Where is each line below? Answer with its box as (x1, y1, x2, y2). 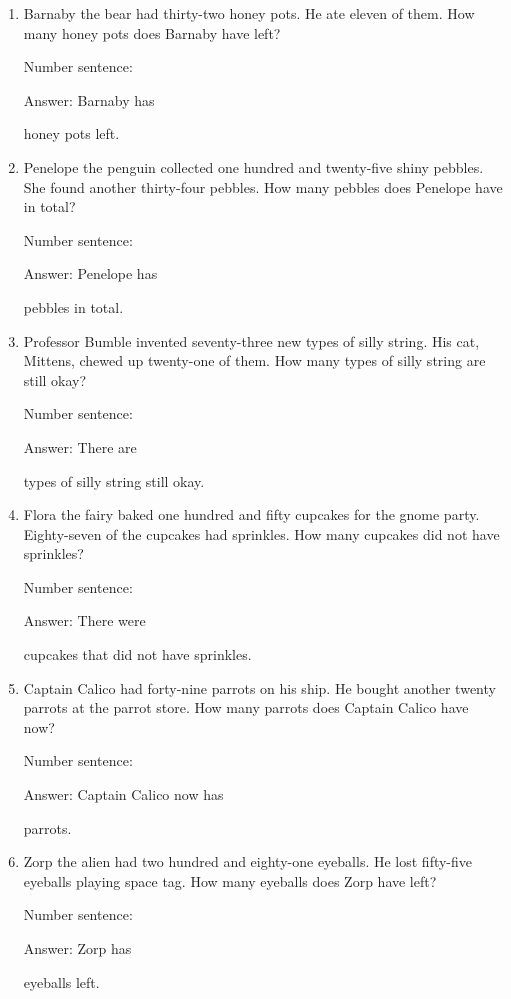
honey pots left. (23, 123, 120, 144)
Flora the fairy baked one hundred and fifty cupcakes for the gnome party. (23, 504, 480, 525)
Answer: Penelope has (23, 263, 158, 284)
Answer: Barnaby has (23, 89, 155, 110)
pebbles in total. (23, 296, 124, 317)
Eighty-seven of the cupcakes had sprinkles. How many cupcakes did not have (23, 523, 500, 544)
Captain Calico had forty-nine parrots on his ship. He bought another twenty (23, 677, 496, 698)
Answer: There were (23, 610, 146, 631)
